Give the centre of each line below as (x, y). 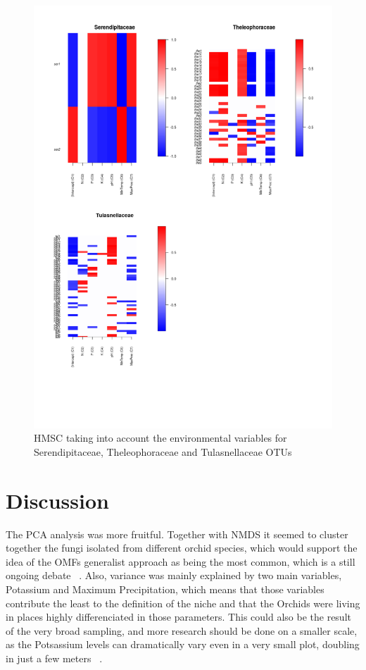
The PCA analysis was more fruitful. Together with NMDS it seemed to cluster (177, 534)
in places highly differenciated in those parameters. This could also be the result (178, 617)
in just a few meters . (54, 658)
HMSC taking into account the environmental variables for (160, 438)
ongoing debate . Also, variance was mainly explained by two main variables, (174, 575)
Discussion (57, 500)
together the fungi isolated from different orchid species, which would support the (182, 548)
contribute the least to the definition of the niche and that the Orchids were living (183, 603)
